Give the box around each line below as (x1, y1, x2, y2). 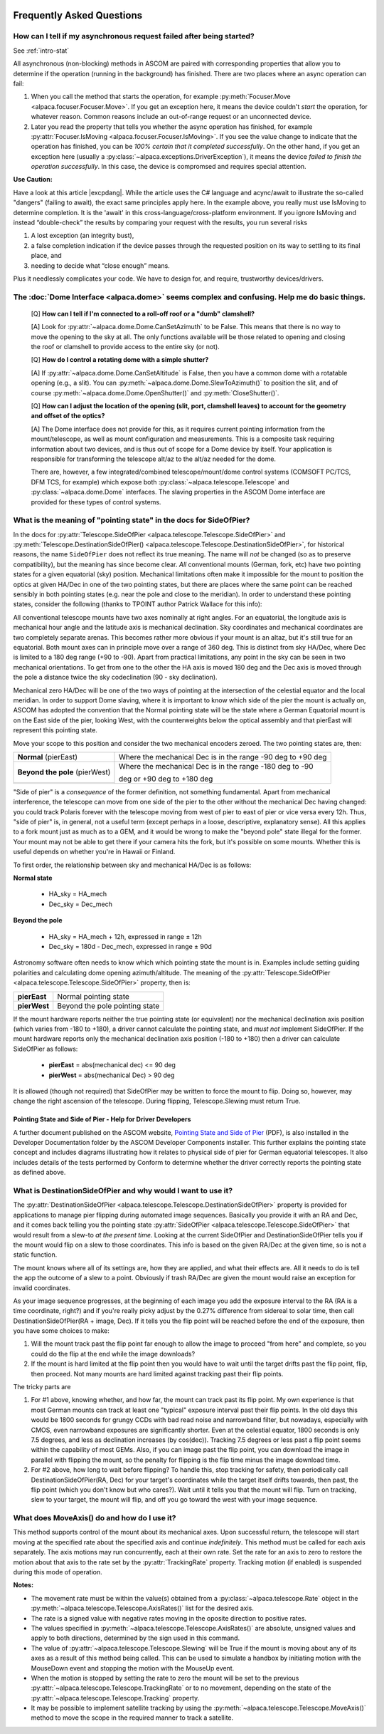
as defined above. (13, 1168, 66, 1177)
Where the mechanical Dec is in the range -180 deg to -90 (118, 761, 314, 771)
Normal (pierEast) (17, 752, 78, 762)
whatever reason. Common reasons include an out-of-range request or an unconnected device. (31, 113, 312, 121)
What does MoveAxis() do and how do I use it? (13, 1513, 176, 1523)
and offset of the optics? (31, 412, 105, 420)
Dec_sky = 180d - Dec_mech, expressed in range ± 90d (48, 942, 213, 950)
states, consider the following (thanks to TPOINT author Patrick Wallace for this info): (13, 600, 262, 608)
